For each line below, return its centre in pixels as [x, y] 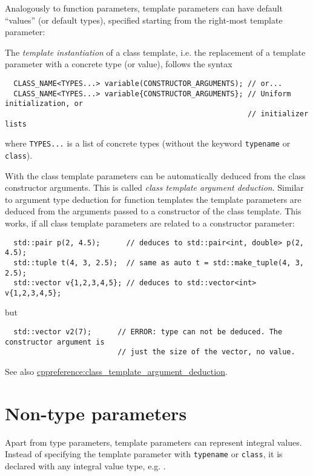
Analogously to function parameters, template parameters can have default [144, 8]
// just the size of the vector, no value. [206, 352]
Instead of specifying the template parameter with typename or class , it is [144, 454]
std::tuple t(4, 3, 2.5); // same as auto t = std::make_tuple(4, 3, [159, 263]
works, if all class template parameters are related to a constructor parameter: [150, 223]
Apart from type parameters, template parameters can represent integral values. [153, 442]
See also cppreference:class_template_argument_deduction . [116, 372]
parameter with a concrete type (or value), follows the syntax [119, 64]
